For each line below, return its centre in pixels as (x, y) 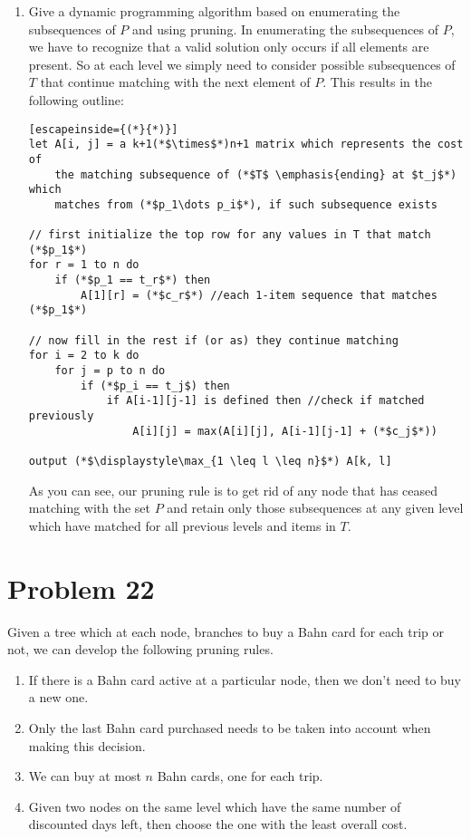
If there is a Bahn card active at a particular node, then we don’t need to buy (245, 679)
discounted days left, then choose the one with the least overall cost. (218, 824)
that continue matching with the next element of (175, 82)
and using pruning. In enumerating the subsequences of (285, 29)
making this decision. (87, 745)
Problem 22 (81, 588)
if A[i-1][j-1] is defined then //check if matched (265, 401)
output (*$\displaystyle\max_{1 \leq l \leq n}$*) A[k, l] (210, 461)
